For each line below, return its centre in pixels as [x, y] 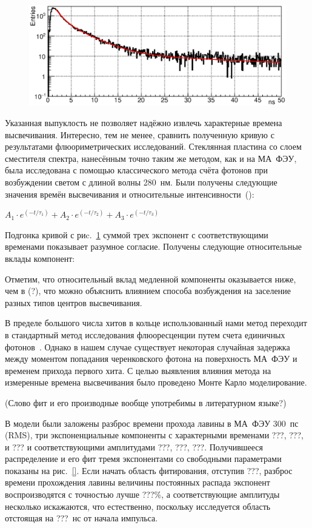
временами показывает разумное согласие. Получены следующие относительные [154, 246]
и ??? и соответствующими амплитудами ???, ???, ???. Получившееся [134, 446]
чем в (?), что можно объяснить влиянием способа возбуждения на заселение [148, 291]
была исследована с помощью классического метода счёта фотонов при [137, 170]
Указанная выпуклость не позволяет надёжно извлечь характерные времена [144, 123]
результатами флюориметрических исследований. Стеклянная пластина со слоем [153, 146]
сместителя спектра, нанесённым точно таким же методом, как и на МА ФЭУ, [151, 158]
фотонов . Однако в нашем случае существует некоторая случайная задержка [148, 346]
